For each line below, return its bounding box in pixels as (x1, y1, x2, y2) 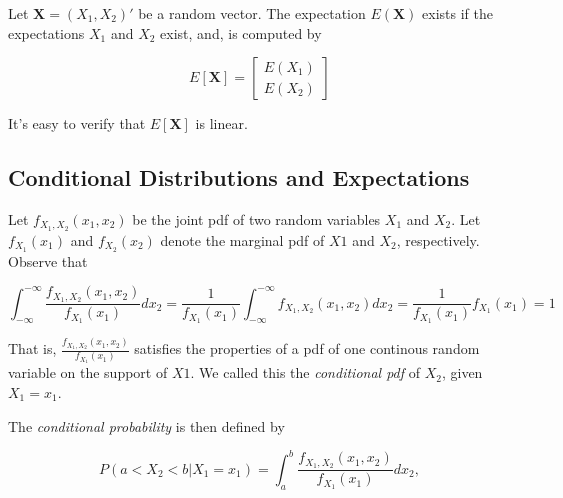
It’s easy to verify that (8, 113, 146, 134)
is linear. (195, 113, 248, 134)
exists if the (422, 3, 494, 23)
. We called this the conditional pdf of (190, 362, 420, 383)
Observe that (8, 250, 88, 271)
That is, (8, 338, 57, 359)
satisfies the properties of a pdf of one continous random (134, 338, 480, 359)
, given (441, 362, 483, 383)
